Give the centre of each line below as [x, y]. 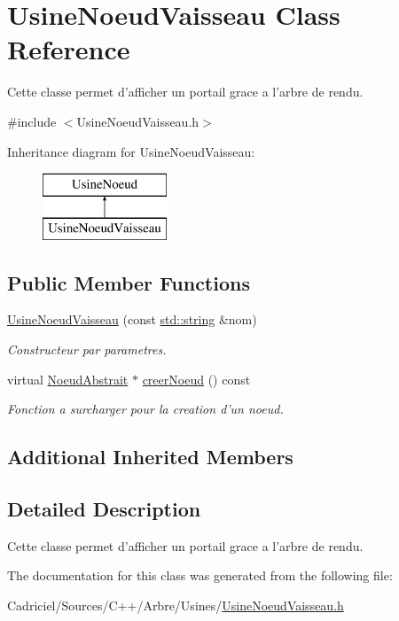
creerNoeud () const [196, 379]
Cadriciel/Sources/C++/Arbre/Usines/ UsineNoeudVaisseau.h [176, 605]
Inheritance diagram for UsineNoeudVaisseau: [131, 151]
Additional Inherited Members [150, 457]
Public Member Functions [129, 282]
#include [32, 121]
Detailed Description [104, 509]
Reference [69, 49]
